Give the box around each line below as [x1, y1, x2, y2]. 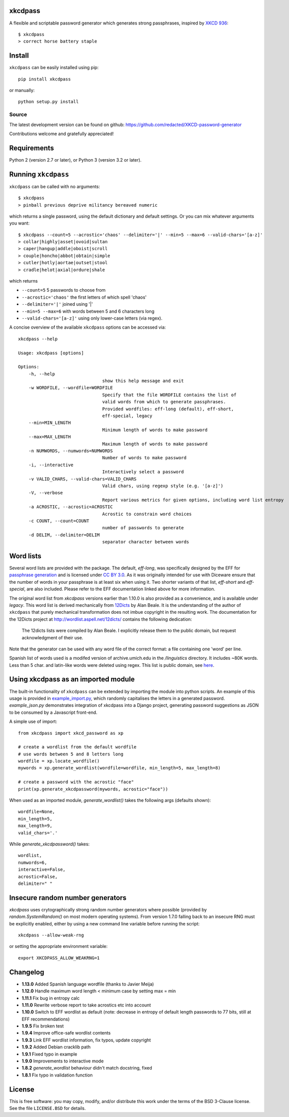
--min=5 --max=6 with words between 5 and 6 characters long [21, 308, 155, 314]
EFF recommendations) [21, 1016, 70, 1022]
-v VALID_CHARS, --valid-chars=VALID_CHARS [28, 476, 137, 482]
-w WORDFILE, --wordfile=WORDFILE [28, 385, 113, 391]
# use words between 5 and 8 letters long [18, 751, 124, 757]
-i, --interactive [28, 462, 74, 468]
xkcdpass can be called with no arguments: [9, 183, 100, 190]
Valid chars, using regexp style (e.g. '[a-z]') [102, 483, 224, 489]
